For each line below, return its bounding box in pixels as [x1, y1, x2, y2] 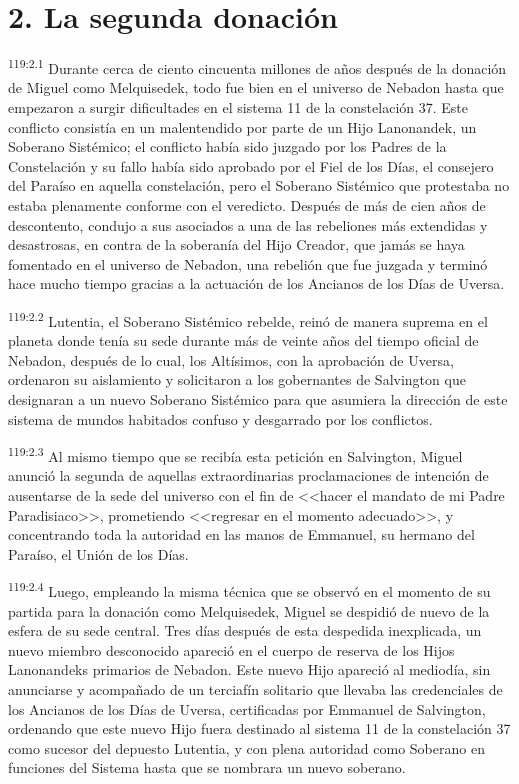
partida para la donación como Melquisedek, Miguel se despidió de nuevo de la [8, 600, 490, 621]
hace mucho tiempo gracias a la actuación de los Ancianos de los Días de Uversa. [8, 273, 505, 294]
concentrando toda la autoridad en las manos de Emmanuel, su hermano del [8, 524, 475, 545]
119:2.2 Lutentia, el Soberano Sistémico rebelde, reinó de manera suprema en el [8, 307, 488, 331]
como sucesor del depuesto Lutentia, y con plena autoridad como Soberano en [8, 737, 485, 758]
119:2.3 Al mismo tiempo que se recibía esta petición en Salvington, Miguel [8, 443, 463, 466]
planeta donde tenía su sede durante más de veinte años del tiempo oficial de [8, 330, 479, 351]
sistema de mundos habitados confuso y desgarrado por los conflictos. [8, 408, 433, 429]
